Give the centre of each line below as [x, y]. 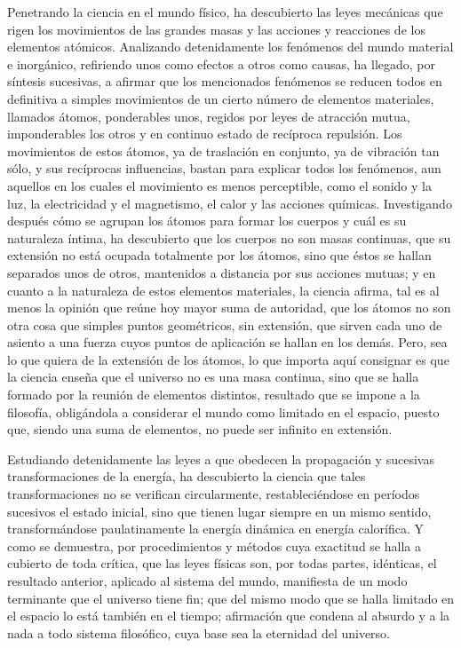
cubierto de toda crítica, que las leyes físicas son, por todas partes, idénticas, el [222, 563]
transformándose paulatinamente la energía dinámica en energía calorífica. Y [215, 529]
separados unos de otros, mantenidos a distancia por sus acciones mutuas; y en [222, 272]
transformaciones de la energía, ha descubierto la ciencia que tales [187, 476]
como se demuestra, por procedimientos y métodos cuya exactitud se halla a [214, 545]
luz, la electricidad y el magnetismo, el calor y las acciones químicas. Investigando [230, 203]
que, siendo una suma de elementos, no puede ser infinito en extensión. [200, 429]
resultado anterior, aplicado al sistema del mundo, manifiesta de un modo [207, 581]
